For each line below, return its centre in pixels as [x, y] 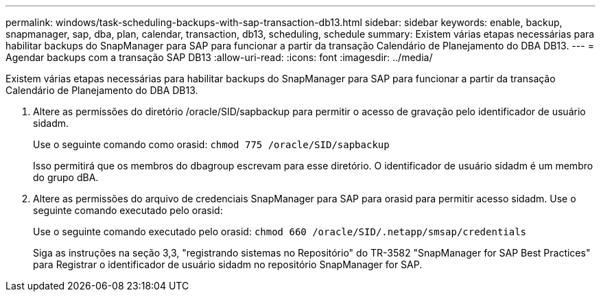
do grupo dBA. [66, 177]
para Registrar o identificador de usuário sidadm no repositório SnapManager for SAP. [228, 264]
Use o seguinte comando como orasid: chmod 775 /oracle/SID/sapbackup [211, 144]
